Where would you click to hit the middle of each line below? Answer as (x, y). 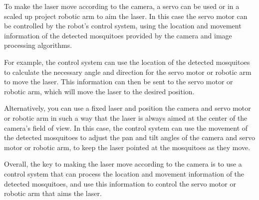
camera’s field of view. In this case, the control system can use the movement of (126, 127)
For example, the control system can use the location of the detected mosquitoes (127, 62)
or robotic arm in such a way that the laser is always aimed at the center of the (126, 117)
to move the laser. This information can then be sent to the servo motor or (119, 82)
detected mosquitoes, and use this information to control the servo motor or (120, 183)
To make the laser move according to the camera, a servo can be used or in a (122, 6)
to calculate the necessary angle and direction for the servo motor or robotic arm (128, 72)
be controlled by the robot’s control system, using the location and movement (123, 26)
